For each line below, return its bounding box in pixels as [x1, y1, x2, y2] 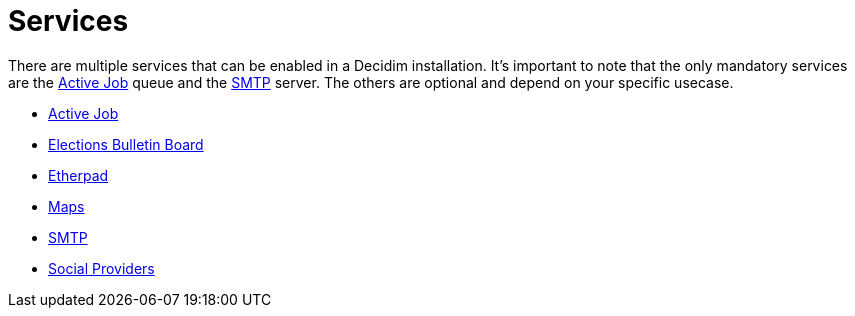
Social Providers [48, 259, 155, 277]
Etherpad [48, 166, 109, 184]
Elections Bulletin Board [48, 135, 204, 153]
